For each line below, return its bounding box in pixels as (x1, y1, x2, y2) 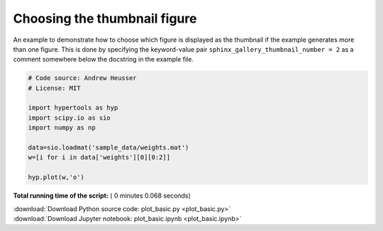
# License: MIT (28, 84, 81, 92)
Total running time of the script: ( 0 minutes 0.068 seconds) (13, 191, 191, 200)
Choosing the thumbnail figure (13, 11, 197, 26)
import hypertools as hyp (28, 103, 118, 112)
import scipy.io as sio (28, 113, 111, 122)
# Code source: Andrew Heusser (28, 74, 138, 82)
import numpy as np (28, 124, 96, 132)
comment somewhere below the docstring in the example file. (13, 55, 194, 64)
